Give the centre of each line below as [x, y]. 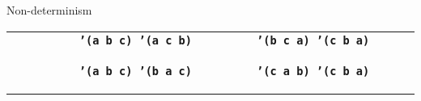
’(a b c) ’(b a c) [135, 71]
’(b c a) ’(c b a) [313, 40]
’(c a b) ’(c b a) [313, 71]
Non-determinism [49, 10]
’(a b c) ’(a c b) [135, 40]
